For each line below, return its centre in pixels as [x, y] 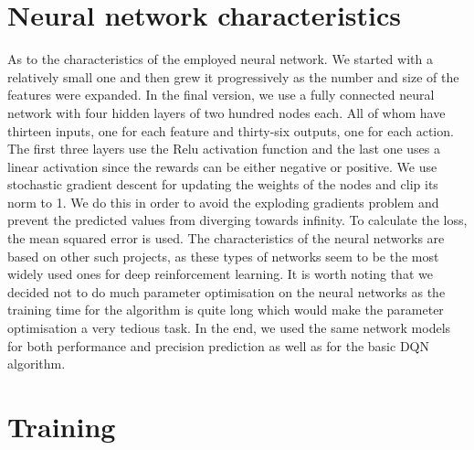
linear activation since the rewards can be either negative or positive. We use [222, 166]
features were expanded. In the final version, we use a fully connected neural [221, 95]
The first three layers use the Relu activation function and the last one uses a [224, 149]
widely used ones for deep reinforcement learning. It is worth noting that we [220, 274]
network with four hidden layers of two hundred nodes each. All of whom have [226, 112]
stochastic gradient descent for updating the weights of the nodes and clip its [223, 184]
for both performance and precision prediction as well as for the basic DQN [218, 345]
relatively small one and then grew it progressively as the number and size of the [233, 76]
